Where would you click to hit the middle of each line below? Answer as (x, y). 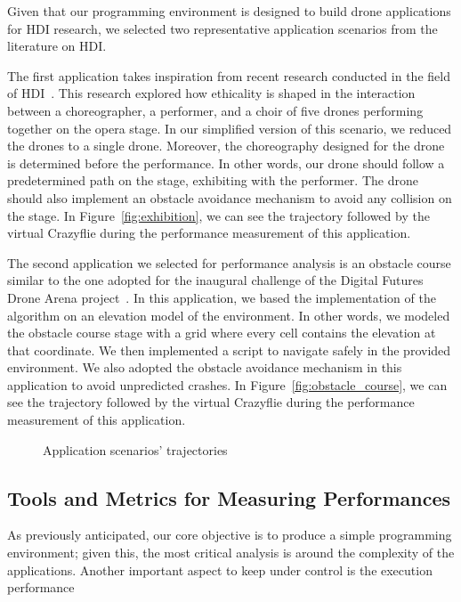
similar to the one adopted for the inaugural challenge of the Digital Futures (215, 280)
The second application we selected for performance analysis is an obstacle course (229, 262)
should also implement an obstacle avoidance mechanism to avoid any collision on (230, 197)
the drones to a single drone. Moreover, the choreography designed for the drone (226, 146)
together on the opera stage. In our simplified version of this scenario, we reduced (230, 128)
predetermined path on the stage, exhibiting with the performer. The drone (213, 180)
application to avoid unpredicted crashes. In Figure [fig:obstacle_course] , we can (227, 384)
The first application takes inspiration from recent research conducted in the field (229, 75)
